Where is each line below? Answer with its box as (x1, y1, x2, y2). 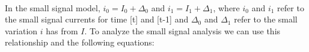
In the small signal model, (5, 1, 100, 14)
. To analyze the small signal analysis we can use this (84, 24, 281, 37)
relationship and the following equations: (5, 36, 154, 48)
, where (213, 1, 240, 14)
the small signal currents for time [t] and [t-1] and (5, 13, 189, 25)
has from (46, 24, 78, 37)
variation (5, 24, 38, 37)
